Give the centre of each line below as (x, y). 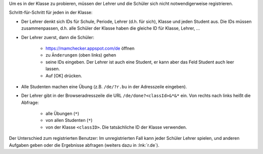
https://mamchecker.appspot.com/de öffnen (90, 48)
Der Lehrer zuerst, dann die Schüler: (58, 37)
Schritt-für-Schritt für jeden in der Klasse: (51, 13)
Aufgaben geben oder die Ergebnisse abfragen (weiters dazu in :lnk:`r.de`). (84, 145)
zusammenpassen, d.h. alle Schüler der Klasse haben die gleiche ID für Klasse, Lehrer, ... (111, 28)
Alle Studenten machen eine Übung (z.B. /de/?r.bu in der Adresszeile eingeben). (104, 87)
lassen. (53, 69)
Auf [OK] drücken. (64, 76)
